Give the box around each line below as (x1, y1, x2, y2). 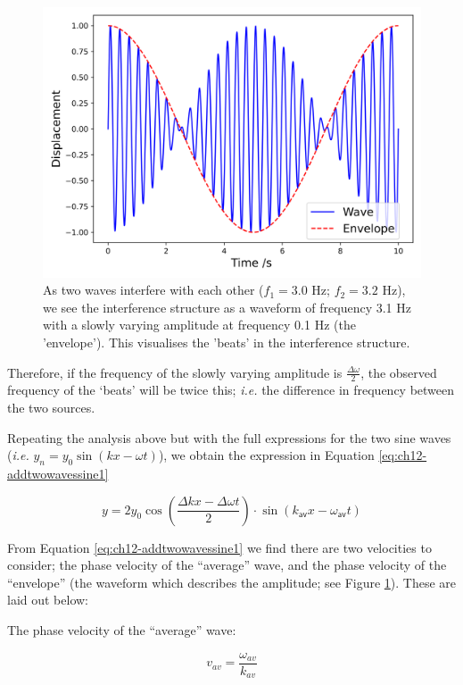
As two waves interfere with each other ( (43, 280, 264, 299)
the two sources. (7, 398, 95, 417)
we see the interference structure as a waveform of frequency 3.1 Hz (43, 297, 411, 316)
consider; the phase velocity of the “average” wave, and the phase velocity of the (7, 556, 447, 574)
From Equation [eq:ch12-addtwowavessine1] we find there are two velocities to (7, 538, 432, 556)
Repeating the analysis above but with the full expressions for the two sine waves (7, 428, 451, 447)
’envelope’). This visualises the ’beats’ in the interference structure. (43, 333, 410, 352)
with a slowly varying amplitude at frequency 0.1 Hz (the (43, 315, 356, 334)
